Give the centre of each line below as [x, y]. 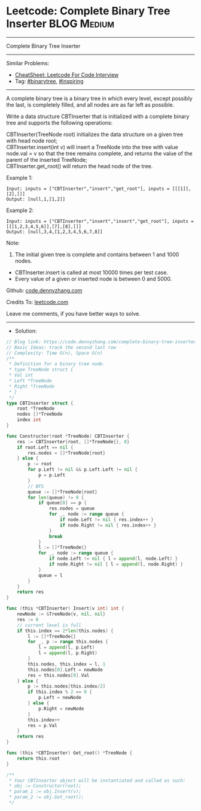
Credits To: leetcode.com [37, 302]
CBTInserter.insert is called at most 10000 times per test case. [92, 272]
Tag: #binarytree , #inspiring [49, 81]
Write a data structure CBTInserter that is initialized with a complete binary [98, 116]
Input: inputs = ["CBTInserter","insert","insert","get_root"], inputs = [100, 221]
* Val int [21, 376]
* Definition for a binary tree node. [57, 364]
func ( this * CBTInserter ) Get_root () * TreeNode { [69, 753]
